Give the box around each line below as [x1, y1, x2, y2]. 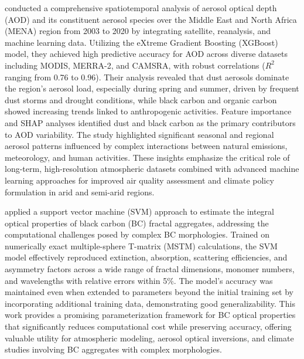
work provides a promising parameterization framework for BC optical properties [5, 309, 296, 321]
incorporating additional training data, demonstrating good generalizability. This [5, 297, 295, 309]
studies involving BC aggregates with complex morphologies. [5, 343, 222, 355]
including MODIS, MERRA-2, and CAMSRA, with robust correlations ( [5, 59, 265, 71]
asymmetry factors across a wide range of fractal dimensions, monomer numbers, [5, 263, 295, 275]
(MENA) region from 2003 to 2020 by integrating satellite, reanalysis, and [5, 25, 271, 37]
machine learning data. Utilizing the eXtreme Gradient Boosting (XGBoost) [5, 36, 278, 48]
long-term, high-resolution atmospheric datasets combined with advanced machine [5, 162, 299, 175]
